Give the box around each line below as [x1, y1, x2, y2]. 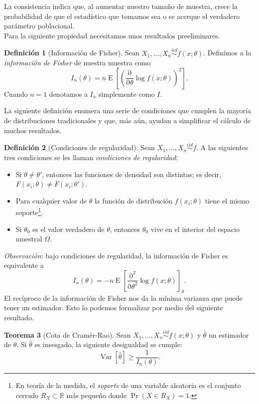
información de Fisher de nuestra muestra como [4, 57, 151, 68]
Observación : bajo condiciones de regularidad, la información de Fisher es [4, 250, 229, 260]
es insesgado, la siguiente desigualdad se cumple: [34, 339, 182, 350]
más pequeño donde [66, 390, 127, 400]
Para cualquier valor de [15, 195, 87, 205]
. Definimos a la [203, 47, 252, 58]
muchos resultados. [4, 125, 62, 135]
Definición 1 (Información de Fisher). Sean [4, 47, 139, 58]
